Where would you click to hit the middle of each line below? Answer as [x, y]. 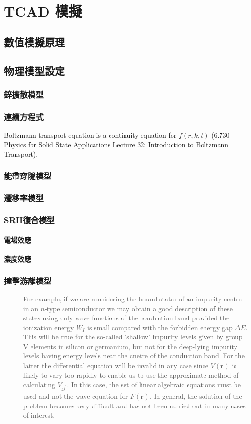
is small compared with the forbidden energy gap [160, 327]
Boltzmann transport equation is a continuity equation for [90, 135]
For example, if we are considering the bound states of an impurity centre [132, 298]
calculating [39, 384]
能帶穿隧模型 [28, 175]
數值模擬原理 [34, 42]
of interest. [39, 415]
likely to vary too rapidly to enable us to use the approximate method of [131, 375]
